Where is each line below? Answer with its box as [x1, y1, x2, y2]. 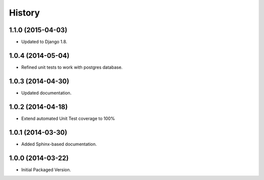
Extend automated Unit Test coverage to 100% [21, 115, 115, 121]
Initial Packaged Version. [21, 166, 71, 173]
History [9, 7, 40, 18]
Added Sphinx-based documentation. [21, 141, 97, 147]
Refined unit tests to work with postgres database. [21, 64, 123, 70]
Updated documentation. [21, 90, 72, 96]
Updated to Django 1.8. [21, 39, 67, 45]
